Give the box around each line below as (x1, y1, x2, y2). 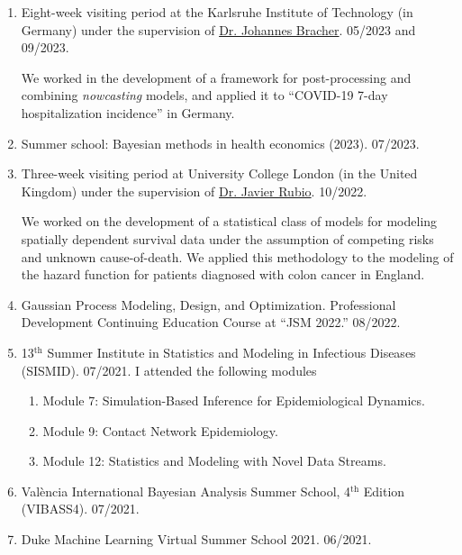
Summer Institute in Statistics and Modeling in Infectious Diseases (47, 342, 416, 361)
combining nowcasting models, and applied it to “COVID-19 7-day (21, 86, 388, 105)
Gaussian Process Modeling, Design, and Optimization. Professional (21, 295, 396, 314)
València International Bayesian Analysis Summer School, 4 (21, 481, 351, 500)
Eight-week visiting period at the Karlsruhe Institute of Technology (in (21, 3, 413, 21)
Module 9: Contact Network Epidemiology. (42, 421, 278, 440)
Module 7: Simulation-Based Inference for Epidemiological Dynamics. (42, 391, 425, 410)
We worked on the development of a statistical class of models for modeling (21, 212, 438, 231)
